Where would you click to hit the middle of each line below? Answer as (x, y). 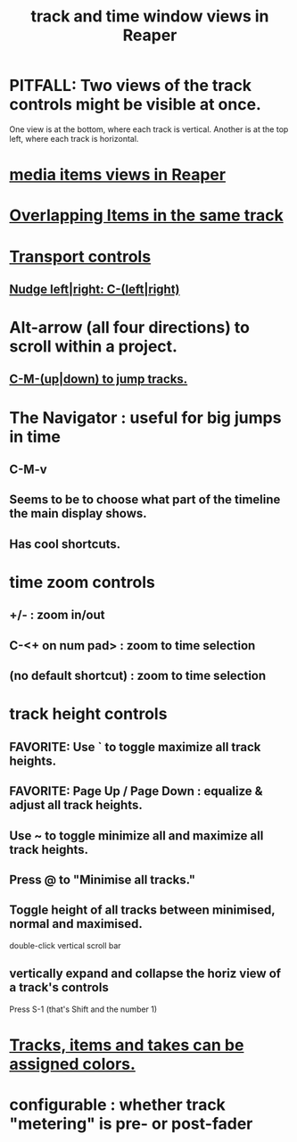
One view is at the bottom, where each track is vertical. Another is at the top (149, 129)
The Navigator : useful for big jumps (145, 418)
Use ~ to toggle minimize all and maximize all (136, 836)
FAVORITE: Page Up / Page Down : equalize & (136, 791)
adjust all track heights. (76, 805)
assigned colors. (73, 1064)
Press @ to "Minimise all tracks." (103, 879)
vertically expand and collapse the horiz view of (145, 974)
